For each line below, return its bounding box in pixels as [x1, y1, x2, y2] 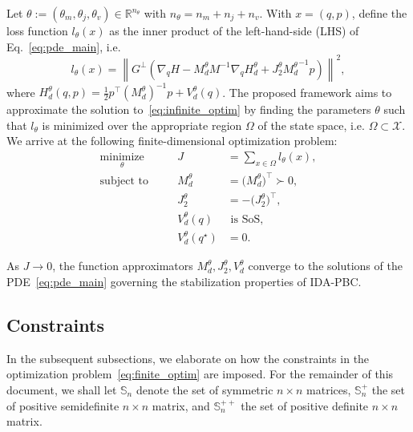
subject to [99, 175, 148, 187]
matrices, [306, 381, 351, 398]
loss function [6, 22, 68, 38]
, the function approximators [52, 257, 193, 274]
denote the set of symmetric [136, 381, 273, 398]
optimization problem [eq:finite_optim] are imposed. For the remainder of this [6, 365, 394, 382]
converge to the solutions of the [248, 257, 403, 274]
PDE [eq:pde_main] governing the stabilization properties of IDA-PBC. [6, 273, 362, 289]
